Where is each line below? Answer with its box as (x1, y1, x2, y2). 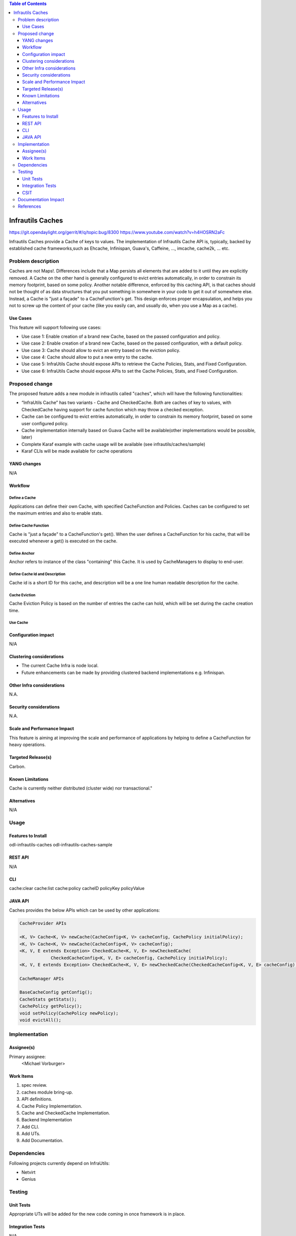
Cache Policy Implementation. (21, 1103, 82, 1109)
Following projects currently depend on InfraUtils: (9, 1160, 110, 1166)
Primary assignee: (9, 1054, 46, 1059)
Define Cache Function (9, 523, 49, 529)
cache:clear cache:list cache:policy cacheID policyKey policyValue (9, 885, 145, 891)
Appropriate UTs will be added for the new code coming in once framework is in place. (9, 1211, 185, 1217)
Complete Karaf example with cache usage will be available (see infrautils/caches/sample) (21, 441, 206, 447)
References (18, 203, 41, 210)
